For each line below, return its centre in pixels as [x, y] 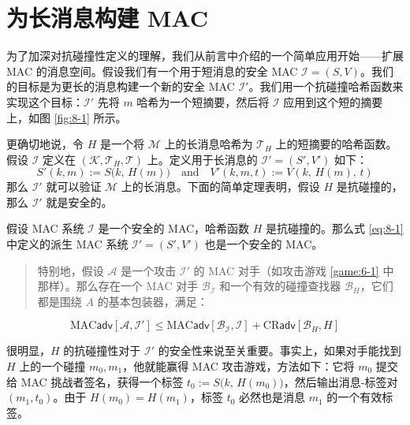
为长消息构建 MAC [108, 18]
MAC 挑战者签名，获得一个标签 [102, 381]
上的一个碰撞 [52, 366]
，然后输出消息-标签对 [341, 381]
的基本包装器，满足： [153, 301]
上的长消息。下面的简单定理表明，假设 [220, 186]
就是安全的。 [79, 201]
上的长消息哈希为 [209, 144]
